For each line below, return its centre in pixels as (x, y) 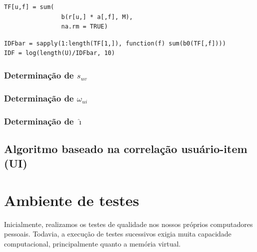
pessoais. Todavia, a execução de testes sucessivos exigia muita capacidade (118, 234)
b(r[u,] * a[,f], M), (97, 17)
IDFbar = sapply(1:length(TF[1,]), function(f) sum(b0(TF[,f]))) (115, 43)
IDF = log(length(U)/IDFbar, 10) (59, 53)
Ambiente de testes (72, 200)
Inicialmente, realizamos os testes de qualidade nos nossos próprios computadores (128, 224)
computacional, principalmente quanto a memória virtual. (92, 243)
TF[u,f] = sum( (29, 7)
